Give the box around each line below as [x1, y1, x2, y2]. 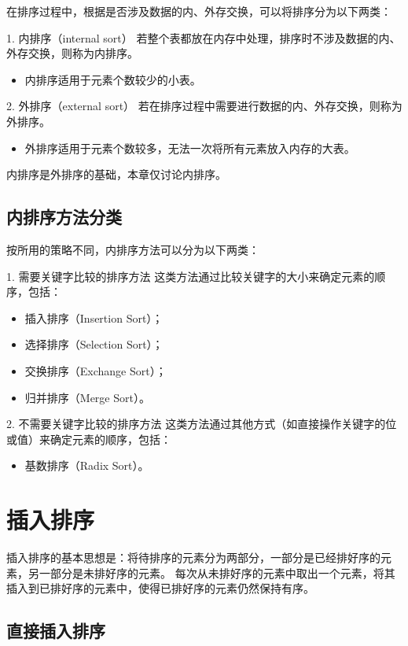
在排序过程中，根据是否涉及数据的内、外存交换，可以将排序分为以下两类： [6, 3, 391, 19]
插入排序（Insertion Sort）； [24, 309, 164, 326]
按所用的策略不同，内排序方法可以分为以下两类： [6, 241, 259, 257]
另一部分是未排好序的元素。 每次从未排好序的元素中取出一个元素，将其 [28, 564, 395, 581]
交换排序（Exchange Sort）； [24, 362, 167, 378]
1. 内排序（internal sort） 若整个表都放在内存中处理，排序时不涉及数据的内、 [6, 29, 401, 46]
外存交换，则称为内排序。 [6, 45, 138, 61]
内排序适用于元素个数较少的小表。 [24, 71, 201, 87]
